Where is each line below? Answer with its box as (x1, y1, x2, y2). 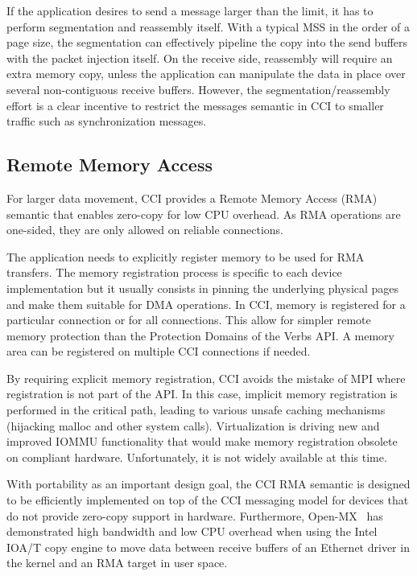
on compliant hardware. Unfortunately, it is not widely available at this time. (6, 448, 387, 465)
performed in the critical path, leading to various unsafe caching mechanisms (6, 401, 386, 418)
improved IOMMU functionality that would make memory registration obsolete (6, 433, 398, 450)
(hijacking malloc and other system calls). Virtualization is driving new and (6, 417, 380, 434)
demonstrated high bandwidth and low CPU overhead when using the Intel (6, 523, 378, 540)
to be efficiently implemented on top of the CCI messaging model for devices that (6, 492, 409, 508)
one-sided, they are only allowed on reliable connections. (6, 221, 284, 238)
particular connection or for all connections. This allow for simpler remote (6, 311, 371, 328)
